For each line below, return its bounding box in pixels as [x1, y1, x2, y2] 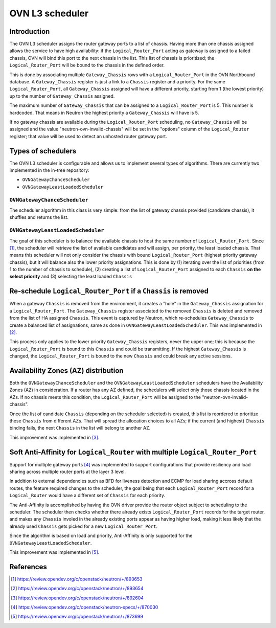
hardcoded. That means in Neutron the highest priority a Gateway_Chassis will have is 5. [9, 109, 199, 116]
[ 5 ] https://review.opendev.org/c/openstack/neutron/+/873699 [11, 614, 143, 620]
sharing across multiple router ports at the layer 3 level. [9, 468, 126, 475]
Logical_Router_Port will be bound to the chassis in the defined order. [9, 62, 165, 69]
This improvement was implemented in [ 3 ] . [9, 434, 100, 440]
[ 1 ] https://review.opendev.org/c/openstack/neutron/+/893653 [11, 576, 143, 582]
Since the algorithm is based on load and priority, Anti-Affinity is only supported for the [9, 532, 193, 539]
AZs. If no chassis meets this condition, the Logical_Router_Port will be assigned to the [9, 394, 201, 400]
